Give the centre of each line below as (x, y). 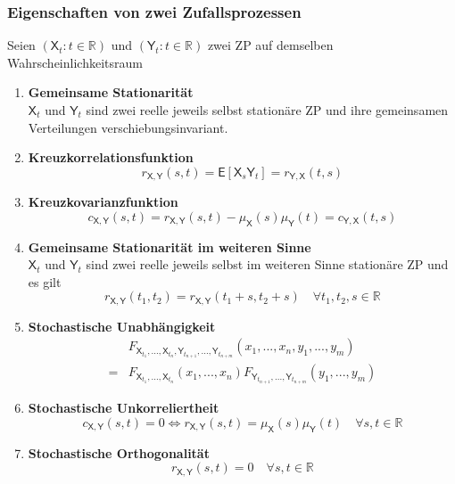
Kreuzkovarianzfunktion (103, 202)
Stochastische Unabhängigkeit (122, 326)
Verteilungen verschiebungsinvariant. (128, 127)
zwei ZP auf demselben (270, 45)
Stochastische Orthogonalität (119, 452)
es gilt (45, 281)
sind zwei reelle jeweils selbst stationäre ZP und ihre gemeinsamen (267, 110)
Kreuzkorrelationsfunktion (111, 157)
